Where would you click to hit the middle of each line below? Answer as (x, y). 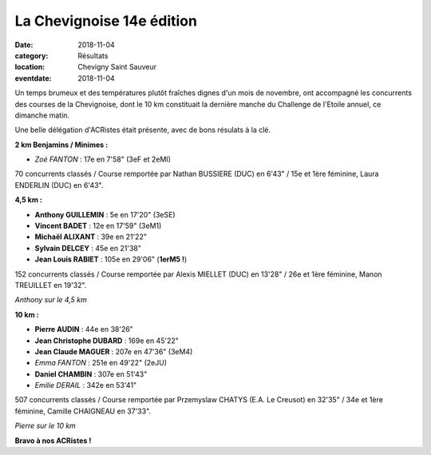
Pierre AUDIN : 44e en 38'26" (84, 329)
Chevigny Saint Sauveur (117, 67)
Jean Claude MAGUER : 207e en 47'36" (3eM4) (114, 351)
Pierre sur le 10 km (45, 426)
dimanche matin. (42, 115)
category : (32, 55)
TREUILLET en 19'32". (51, 285)
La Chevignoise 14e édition (106, 21)
